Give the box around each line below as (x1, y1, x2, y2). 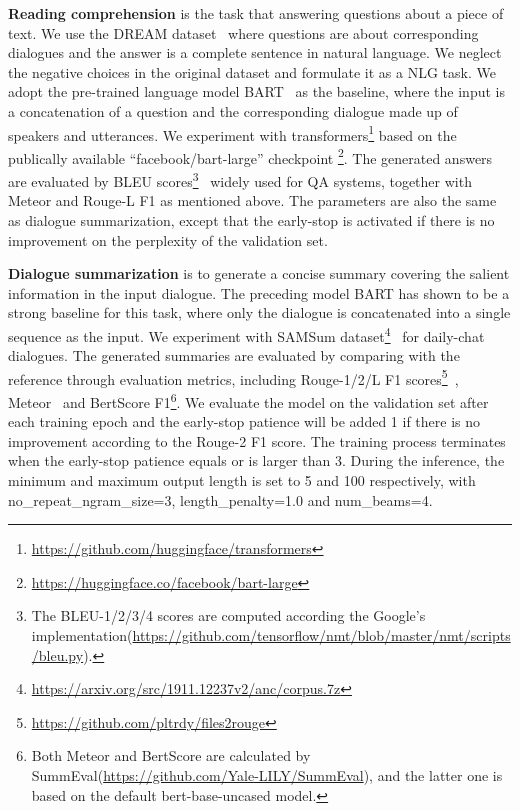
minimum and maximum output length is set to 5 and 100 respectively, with (8, 470, 476, 490)
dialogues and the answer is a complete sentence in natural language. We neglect (8, 42, 502, 63)
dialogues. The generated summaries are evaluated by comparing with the (8, 345, 460, 366)
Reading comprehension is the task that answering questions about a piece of (8, 3, 504, 23)
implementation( (31, 624, 133, 645)
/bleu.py (31, 644, 84, 665)
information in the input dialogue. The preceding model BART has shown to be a (8, 282, 510, 303)
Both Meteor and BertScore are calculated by (31, 745, 311, 766)
